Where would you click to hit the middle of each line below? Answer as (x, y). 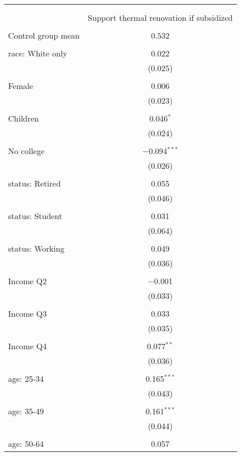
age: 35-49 (26, 411)
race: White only (38, 53)
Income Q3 (27, 313)
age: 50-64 (26, 444)
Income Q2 (27, 281)
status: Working (36, 248)
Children (24, 118)
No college (26, 151)
